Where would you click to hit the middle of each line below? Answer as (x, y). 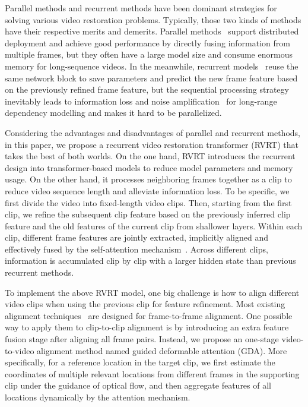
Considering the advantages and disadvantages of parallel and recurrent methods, (153, 132)
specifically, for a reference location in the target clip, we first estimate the (140, 362)
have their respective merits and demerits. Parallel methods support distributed (152, 31)
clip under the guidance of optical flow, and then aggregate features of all (138, 385)
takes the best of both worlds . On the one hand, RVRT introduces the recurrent (150, 156)
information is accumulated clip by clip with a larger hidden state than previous (150, 261)
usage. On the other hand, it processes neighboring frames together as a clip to (148, 179)
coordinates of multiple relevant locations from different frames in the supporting (152, 373)
